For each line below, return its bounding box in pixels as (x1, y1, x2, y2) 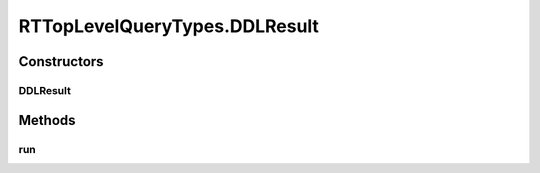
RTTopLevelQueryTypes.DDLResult (18, 15, 320, 37)
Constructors (18, 53, 104, 70)
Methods (18, 111, 76, 129)
